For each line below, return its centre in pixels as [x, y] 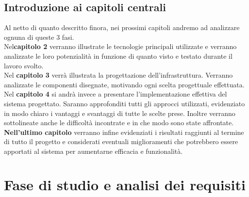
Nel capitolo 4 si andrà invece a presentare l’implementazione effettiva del [116, 94]
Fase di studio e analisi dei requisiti [125, 184]
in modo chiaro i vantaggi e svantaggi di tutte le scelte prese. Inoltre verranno [120, 113]
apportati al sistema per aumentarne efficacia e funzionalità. [93, 151]
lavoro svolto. [24, 65]
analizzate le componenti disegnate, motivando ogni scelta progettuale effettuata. [124, 84]
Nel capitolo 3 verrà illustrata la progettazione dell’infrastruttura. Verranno [118, 75]
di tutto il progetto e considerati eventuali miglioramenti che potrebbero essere [121, 141]
